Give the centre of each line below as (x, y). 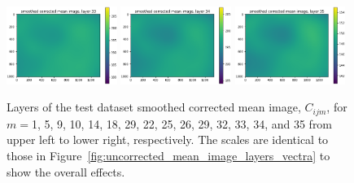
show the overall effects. (66, 171)
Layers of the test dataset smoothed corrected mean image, (154, 107)
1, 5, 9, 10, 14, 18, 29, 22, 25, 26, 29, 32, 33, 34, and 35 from (182, 123)
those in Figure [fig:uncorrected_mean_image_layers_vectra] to (168, 156)
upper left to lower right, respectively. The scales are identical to (168, 139)
